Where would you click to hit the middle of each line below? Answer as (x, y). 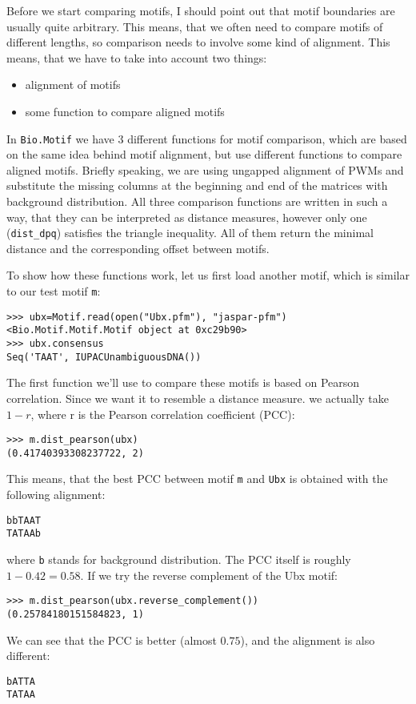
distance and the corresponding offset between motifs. (138, 248)
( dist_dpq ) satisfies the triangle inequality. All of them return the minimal (190, 233)
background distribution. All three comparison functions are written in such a (197, 201)
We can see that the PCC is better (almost (112, 640)
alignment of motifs (73, 84)
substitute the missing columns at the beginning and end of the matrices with (197, 185)
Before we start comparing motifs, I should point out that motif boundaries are (201, 10)
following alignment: (56, 495)
